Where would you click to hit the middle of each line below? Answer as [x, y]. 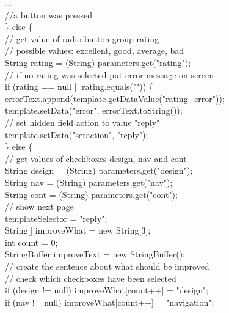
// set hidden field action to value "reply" [82, 122]
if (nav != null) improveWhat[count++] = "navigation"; [110, 302]
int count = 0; [31, 242]
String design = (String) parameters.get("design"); [99, 170]
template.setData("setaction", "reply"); [77, 134]
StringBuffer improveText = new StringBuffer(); [95, 254]
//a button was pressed [49, 14]
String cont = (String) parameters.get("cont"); [91, 194]
